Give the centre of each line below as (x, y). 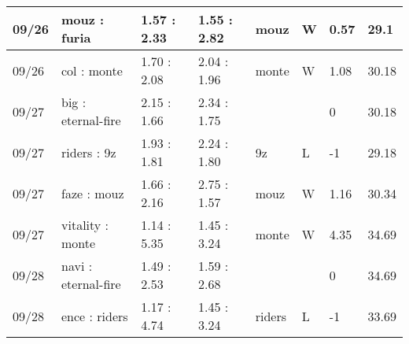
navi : (77, 266)
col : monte (92, 70)
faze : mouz (93, 193)
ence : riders (95, 316)
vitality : (85, 225)
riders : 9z (89, 152)
